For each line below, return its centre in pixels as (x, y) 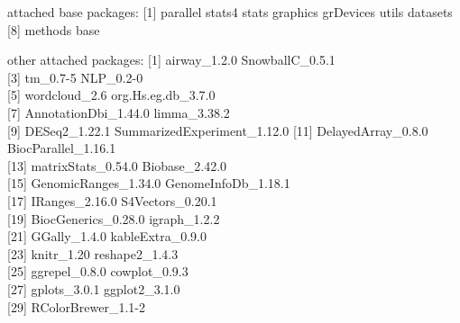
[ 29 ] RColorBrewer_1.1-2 (76, 306)
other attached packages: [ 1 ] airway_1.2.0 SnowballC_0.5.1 (171, 60)
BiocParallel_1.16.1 (62, 148)
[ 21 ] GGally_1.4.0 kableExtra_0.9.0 (107, 236)
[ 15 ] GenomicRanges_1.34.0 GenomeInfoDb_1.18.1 (149, 183)
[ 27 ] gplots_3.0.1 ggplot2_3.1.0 (94, 288)
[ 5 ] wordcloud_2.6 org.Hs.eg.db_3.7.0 (111, 95)
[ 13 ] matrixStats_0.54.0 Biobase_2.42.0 (117, 165)
